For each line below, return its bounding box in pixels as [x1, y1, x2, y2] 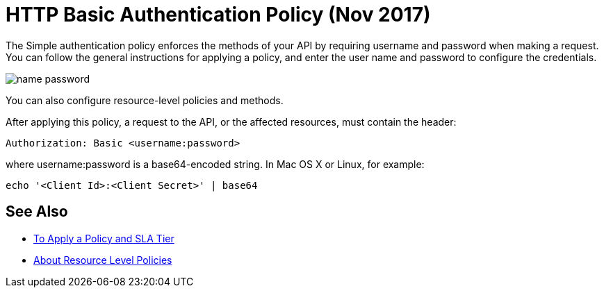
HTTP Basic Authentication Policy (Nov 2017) [6, 3, 431, 26]
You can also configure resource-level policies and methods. [6, 94, 284, 106]
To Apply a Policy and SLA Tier [33, 232, 174, 244]
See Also [6, 203, 68, 221]
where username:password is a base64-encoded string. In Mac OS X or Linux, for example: [6, 158, 425, 170]
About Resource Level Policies [33, 253, 172, 266]
